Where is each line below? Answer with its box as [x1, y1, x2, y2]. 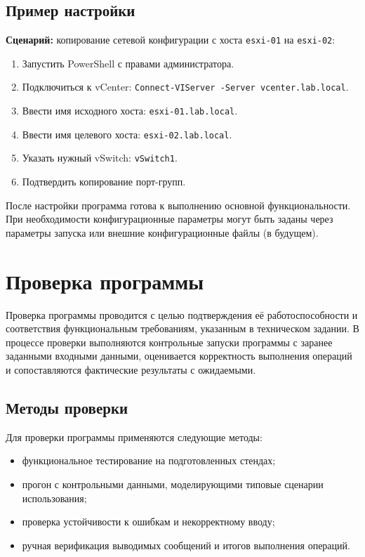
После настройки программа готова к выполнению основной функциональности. [6, 197, 351, 212]
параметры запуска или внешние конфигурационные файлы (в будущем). [6, 225, 319, 240]
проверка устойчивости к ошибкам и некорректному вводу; [22, 514, 275, 529]
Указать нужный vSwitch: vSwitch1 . [22, 150, 178, 165]
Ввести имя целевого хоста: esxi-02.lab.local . [22, 126, 232, 141]
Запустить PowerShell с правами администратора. [22, 55, 234, 70]
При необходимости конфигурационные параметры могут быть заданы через [6, 211, 333, 226]
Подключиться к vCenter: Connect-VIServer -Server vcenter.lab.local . [22, 79, 349, 94]
